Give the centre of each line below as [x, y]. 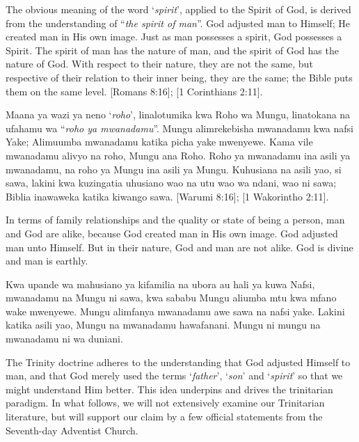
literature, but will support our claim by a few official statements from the [164, 417]
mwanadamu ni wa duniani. [64, 339]
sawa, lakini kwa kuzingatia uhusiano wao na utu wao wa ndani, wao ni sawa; [171, 183]
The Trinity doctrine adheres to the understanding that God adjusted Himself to [178, 362]
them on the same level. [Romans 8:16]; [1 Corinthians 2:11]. [134, 91]
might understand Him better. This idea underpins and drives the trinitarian [169, 389]
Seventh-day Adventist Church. [72, 430]
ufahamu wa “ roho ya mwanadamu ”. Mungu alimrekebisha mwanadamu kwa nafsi [179, 128]
